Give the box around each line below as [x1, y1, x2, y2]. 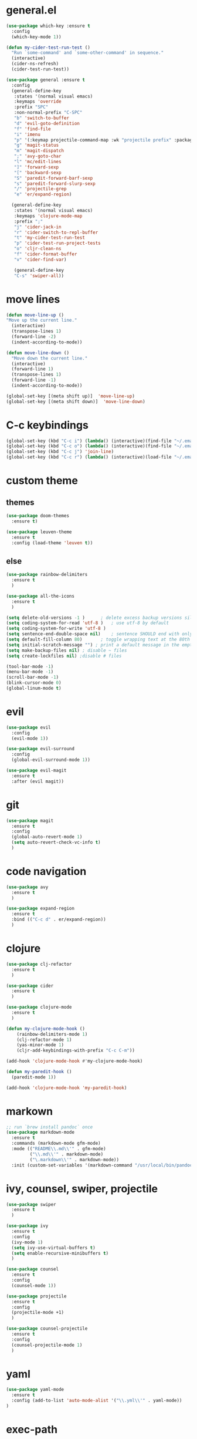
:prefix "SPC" [13, 104, 49, 110]
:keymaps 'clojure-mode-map [13, 213, 83, 219]
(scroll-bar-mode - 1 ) [6, 675, 59, 680]
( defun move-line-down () [6, 350, 69, 356]
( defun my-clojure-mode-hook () [6, 1026, 85, 1032]
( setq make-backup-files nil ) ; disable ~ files [6, 647, 127, 653]
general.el [6, 4, 57, 17]
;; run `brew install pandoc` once [6, 1124, 93, 1130]
